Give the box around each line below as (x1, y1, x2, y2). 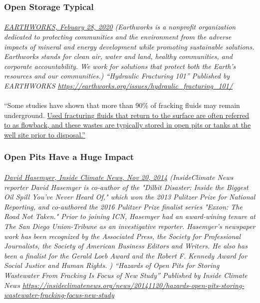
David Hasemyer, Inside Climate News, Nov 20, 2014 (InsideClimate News (4, 172, 234, 182)
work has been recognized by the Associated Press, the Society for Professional (4, 230, 241, 241)
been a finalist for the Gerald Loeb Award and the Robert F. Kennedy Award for (4, 250, 248, 260)
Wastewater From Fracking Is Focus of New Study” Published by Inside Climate (4, 269, 248, 280)
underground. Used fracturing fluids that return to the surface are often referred (4, 109, 250, 120)
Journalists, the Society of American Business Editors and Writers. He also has (4, 240, 248, 251)
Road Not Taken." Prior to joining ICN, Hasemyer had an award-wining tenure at (4, 211, 256, 221)
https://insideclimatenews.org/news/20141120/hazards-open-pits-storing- (22, 279, 245, 290)
